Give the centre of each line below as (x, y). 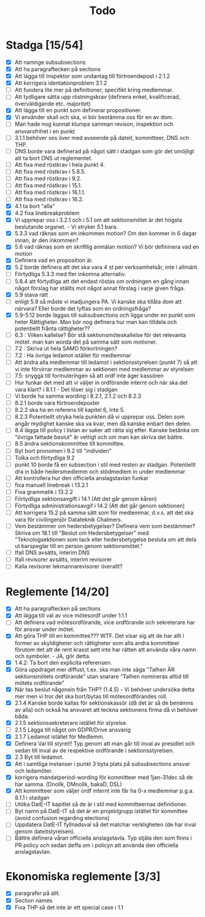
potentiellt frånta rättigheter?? (52, 328)
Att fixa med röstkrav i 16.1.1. (50, 192)
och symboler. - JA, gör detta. (52, 656)
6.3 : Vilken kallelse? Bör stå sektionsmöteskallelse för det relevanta (100, 335)
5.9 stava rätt (31, 295)
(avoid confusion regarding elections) (62, 818)
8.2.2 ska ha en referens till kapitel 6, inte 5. (70, 410)
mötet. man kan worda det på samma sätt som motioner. (86, 342)
